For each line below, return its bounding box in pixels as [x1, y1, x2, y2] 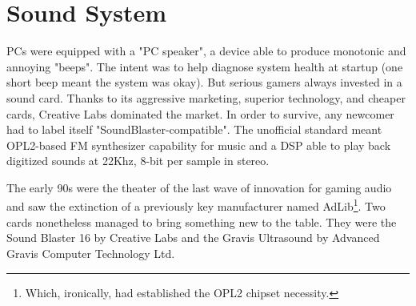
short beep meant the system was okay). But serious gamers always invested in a [6, 74, 402, 91]
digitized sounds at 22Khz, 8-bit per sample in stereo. [6, 152, 270, 169]
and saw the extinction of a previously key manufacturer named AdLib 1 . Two [6, 195, 386, 215]
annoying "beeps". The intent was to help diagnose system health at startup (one [6, 58, 403, 74]
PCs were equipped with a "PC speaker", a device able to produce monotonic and [6, 42, 406, 59]
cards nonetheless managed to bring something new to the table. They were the [6, 213, 397, 230]
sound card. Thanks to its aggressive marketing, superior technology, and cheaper [6, 89, 406, 106]
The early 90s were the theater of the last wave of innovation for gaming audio [6, 179, 392, 195]
